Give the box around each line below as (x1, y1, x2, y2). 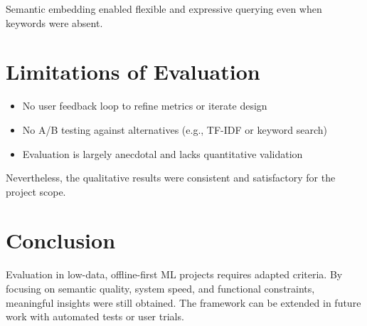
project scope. (6, 184, 66, 199)
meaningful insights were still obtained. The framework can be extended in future (6, 295, 361, 310)
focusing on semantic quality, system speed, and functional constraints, (6, 281, 315, 295)
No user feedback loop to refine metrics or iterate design (22, 98, 267, 113)
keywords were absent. (6, 15, 103, 30)
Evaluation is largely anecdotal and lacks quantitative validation (22, 146, 303, 161)
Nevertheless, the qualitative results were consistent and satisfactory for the (6, 170, 336, 185)
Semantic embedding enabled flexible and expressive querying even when (6, 1, 322, 16)
